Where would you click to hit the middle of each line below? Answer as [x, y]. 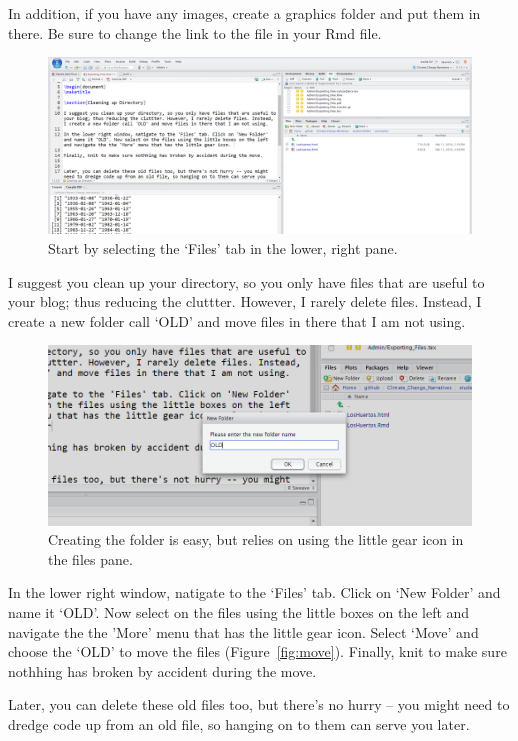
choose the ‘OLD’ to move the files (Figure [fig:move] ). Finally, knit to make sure [257, 651]
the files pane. [90, 558]
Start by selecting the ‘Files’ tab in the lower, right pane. [223, 248]
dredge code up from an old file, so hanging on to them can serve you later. [239, 723]
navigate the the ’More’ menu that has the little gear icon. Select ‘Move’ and [243, 631]
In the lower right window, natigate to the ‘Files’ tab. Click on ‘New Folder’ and [254, 592]
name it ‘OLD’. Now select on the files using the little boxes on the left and [239, 611]
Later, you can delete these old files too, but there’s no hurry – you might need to [259, 704]
